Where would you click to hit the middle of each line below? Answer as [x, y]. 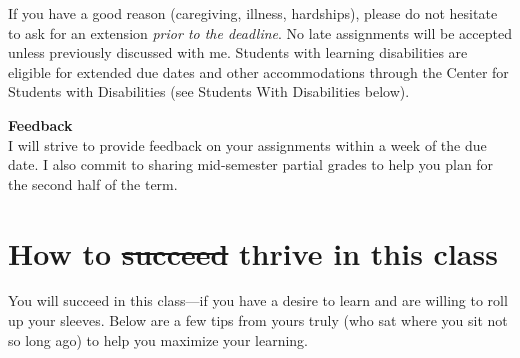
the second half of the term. [93, 183]
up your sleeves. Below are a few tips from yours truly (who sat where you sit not [258, 320]
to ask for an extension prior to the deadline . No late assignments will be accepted [260, 32]
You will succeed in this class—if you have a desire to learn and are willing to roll [258, 300]
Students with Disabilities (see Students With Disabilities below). [209, 91]
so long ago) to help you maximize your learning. [158, 339]
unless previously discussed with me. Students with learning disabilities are [238, 52]
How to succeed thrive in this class [253, 252]
